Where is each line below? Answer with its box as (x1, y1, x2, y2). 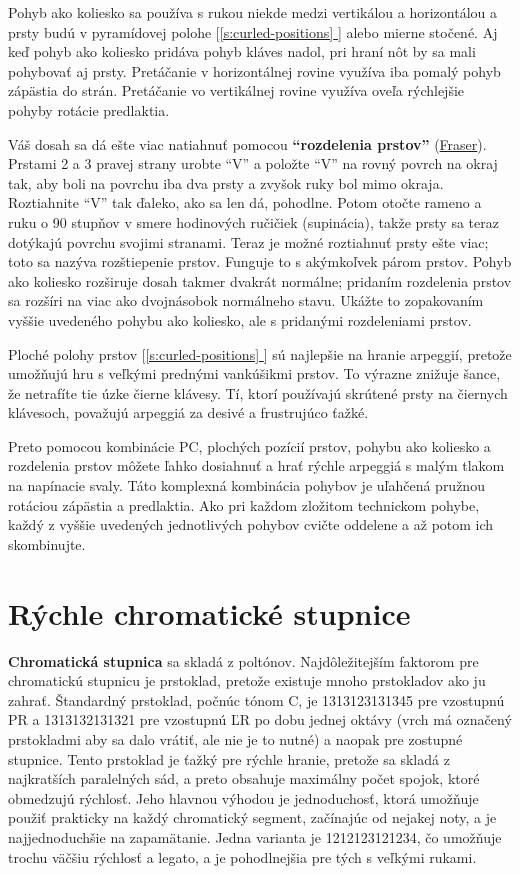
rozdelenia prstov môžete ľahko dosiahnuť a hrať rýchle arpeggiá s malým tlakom (8, 455, 505, 476)
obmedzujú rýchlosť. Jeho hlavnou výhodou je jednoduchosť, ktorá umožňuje (8, 787, 479, 808)
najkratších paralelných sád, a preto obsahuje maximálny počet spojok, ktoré (8, 768, 480, 789)
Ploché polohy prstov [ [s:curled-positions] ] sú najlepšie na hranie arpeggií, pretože (8, 343, 512, 364)
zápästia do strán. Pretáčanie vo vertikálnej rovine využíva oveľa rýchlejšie (8, 80, 465, 101)
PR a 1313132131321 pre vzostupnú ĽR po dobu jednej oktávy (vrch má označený (8, 709, 512, 730)
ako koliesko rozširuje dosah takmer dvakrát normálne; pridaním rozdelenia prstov (8, 270, 512, 291)
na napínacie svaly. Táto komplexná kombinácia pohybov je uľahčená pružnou (8, 475, 485, 496)
